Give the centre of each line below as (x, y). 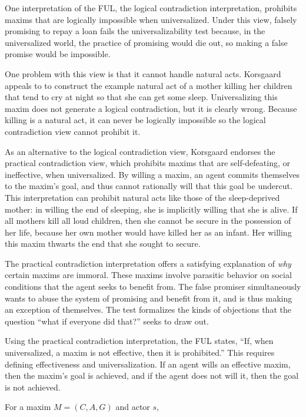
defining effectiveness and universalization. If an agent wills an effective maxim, (148, 364)
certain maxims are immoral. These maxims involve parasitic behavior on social (148, 275)
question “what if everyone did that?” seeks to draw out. (107, 321)
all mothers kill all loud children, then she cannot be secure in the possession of (148, 221)
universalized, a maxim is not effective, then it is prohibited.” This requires (140, 353)
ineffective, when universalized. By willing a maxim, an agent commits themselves (152, 174)
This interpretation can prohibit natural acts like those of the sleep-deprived (142, 197)
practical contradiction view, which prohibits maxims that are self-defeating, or (148, 163)
